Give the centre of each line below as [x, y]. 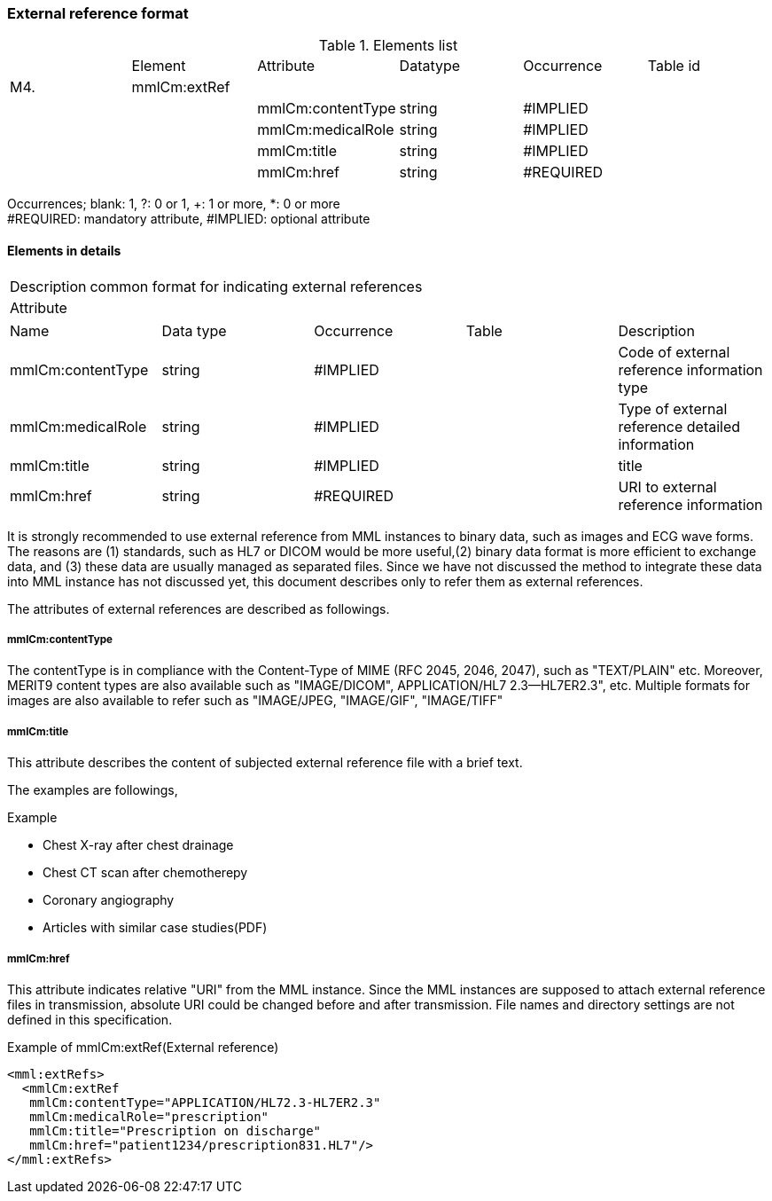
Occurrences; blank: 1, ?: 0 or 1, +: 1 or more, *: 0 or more [174, 204]
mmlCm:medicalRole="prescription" [149, 1116]
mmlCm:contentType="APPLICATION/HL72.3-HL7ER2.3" [205, 1102]
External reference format [98, 13]
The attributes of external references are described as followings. [199, 608]
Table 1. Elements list [388, 46]
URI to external [667, 487]
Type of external [673, 408]
